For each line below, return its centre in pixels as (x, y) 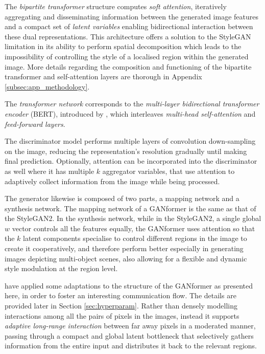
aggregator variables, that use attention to (168, 171)
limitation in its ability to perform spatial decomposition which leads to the (123, 46)
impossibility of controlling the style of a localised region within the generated (127, 56)
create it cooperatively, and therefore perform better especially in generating (124, 248)
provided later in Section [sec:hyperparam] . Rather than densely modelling (121, 306)
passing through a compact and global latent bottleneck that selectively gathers (129, 335)
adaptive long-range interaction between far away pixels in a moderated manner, (130, 326)
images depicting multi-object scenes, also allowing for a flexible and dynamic (126, 258)
